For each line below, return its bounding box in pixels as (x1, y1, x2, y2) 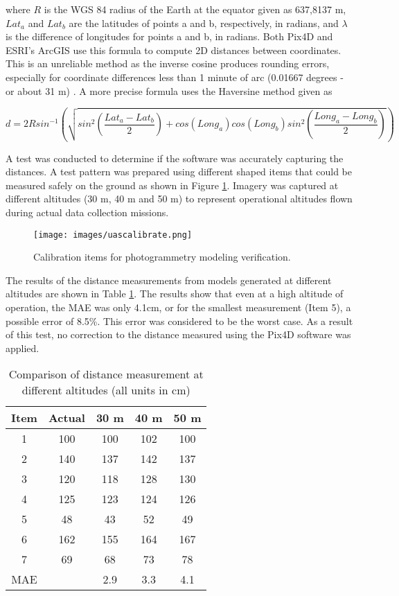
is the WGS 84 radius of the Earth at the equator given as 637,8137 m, (44, 2, 346, 16)
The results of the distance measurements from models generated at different (6, 272, 332, 287)
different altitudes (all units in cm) (21, 382, 190, 398)
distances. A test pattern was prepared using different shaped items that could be (6, 164, 353, 179)
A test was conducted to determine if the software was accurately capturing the (6, 150, 344, 165)
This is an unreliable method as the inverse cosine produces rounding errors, (6, 56, 330, 71)
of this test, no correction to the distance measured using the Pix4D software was (6, 327, 351, 342)
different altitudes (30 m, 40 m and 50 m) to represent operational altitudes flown (6, 191, 353, 206)
